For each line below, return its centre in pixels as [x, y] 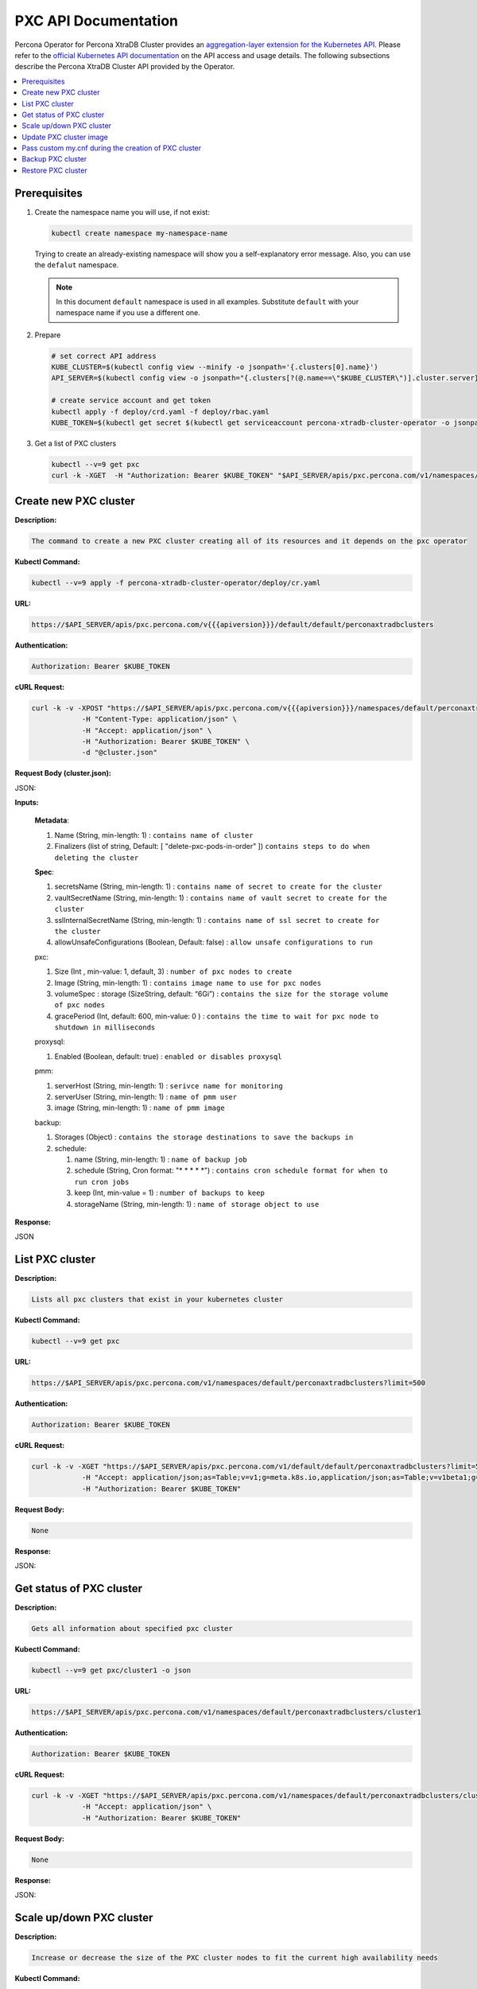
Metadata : [52, 820]
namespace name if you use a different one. [128, 313]
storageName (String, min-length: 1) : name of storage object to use [197, 1204]
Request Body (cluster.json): [63, 773]
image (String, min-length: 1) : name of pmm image [140, 1108]
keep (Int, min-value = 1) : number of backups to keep [170, 1193]
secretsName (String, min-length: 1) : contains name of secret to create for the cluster [218, 886]
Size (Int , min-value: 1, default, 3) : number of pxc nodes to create [173, 971]
